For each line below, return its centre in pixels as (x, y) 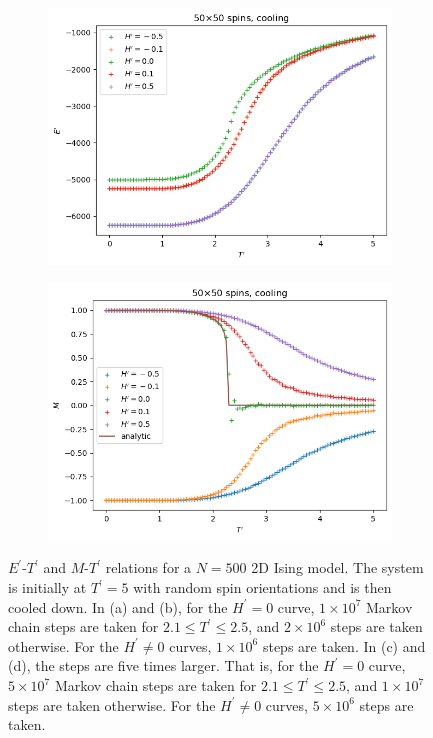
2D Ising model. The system (337, 567)
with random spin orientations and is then (262, 587)
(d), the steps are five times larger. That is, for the (163, 665)
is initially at (47, 587)
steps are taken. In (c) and (344, 645)
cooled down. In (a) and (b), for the (118, 606)
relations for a (148, 567)
